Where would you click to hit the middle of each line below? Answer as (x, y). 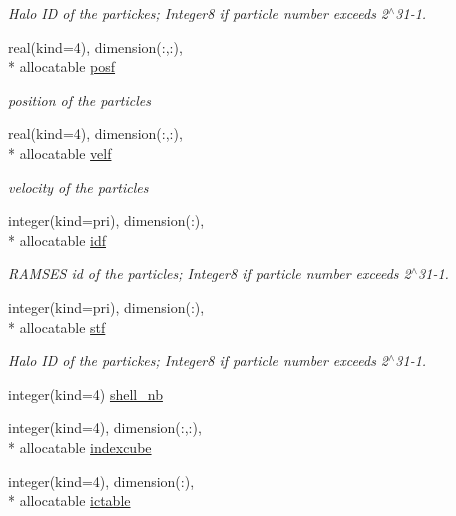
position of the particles (79, 99)
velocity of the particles (78, 186)
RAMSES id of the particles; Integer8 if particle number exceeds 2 (209, 273)
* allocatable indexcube (80, 446)
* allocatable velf (60, 152)
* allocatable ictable (69, 500)
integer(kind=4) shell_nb (85, 393)
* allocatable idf (57, 239)
